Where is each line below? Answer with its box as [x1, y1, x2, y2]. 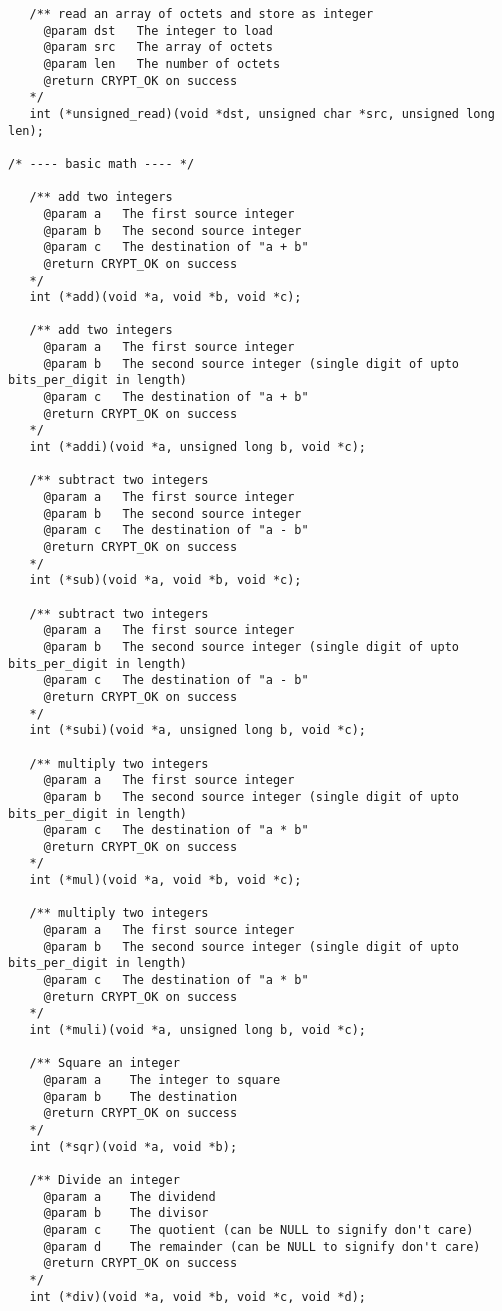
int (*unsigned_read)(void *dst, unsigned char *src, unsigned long [29, 106, 495, 121]
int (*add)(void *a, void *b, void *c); [29, 290, 302, 305]
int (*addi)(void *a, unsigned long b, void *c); [29, 440, 366, 455]
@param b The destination [43, 1089, 238, 1104]
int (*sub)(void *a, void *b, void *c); [29, 573, 302, 588]
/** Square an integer [29, 1056, 180, 1071]
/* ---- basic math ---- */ [8, 156, 195, 171]
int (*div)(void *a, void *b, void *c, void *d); [29, 1289, 366, 1304]
